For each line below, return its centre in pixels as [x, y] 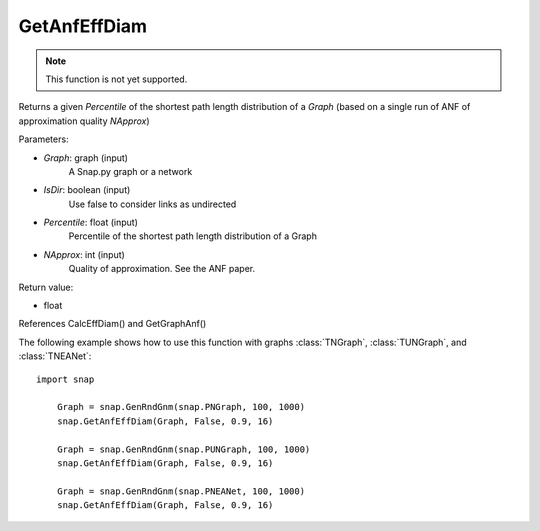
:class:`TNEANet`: [55, 356]
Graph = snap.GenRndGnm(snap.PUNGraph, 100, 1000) [183, 449]
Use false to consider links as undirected [152, 204]
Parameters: [43, 139]
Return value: [46, 287]
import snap [65, 379]
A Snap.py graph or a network [130, 171]
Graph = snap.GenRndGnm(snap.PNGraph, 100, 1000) [180, 407]
